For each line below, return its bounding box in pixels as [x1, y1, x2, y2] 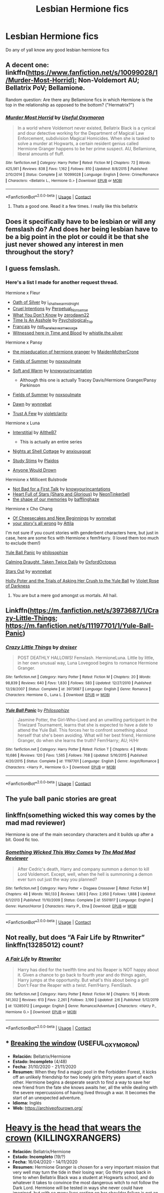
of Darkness [5, 583, 30, 589]
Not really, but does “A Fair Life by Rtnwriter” [5, 933, 145, 942]
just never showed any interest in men [5, 240, 124, 249]
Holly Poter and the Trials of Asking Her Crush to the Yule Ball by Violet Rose [5, 578, 159, 583]
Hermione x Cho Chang [5, 506, 53, 511]
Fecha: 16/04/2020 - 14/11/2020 [12, 1159, 78, 1165]
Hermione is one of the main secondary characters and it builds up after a [5, 831, 154, 837]
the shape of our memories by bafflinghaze [12, 496, 99, 502]
